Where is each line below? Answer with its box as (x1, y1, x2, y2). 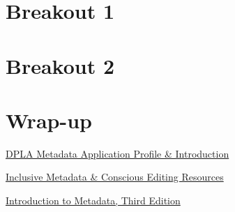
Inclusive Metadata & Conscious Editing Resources (6, 169, 224, 184)
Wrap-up (6, 105, 92, 134)
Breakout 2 (6, 51, 115, 79)
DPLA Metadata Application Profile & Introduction (6, 146, 229, 160)
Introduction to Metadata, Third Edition (6, 193, 181, 208)
